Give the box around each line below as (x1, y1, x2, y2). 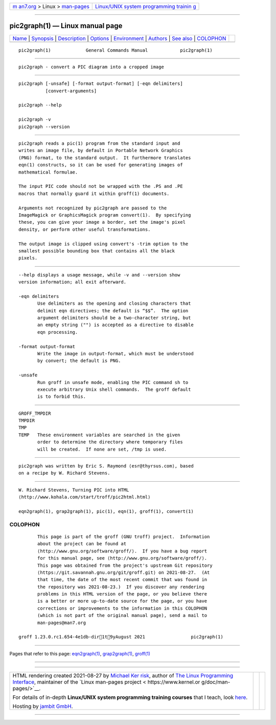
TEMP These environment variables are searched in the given (18, 432, 180, 438)
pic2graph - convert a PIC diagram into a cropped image (18, 64, 165, 70)
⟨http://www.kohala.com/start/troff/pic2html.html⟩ (18, 494, 151, 500)
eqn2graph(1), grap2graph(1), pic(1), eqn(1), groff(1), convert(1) (18, 508, 194, 514)
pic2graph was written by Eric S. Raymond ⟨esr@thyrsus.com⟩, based (18, 463, 194, 469)
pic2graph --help (18, 102, 62, 108)
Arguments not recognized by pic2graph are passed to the (18, 205, 167, 211)
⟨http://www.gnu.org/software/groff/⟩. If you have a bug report (37, 548, 208, 554)
